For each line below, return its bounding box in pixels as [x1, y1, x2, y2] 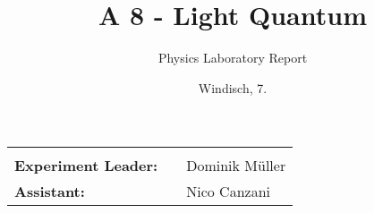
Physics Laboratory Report [157, 48, 308, 67]
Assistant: [14, 181, 85, 202]
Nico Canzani [186, 181, 270, 202]
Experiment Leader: [14, 155, 158, 176]
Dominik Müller [186, 155, 286, 176]
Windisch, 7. [198, 78, 268, 97]
